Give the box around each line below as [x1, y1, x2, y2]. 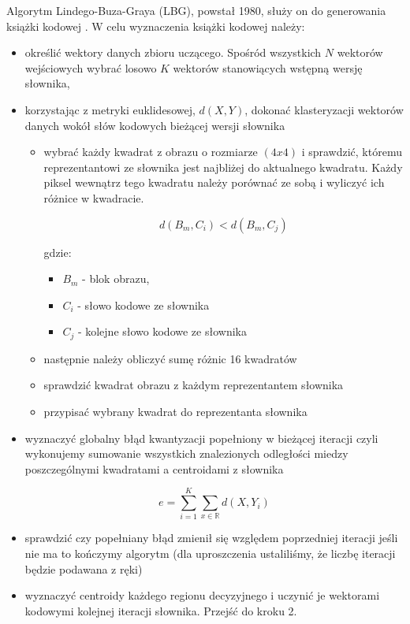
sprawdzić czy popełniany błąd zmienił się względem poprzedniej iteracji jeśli [24, 529, 398, 546]
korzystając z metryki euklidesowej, [24, 101, 196, 117]
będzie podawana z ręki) [24, 560, 143, 577]
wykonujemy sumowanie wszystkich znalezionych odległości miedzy [24, 445, 348, 462]
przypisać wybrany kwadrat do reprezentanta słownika [43, 403, 307, 419]
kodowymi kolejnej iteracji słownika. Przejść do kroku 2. [24, 602, 297, 618]
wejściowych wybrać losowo [24, 59, 157, 76]
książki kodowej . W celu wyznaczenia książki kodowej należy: [6, 17, 305, 34]
